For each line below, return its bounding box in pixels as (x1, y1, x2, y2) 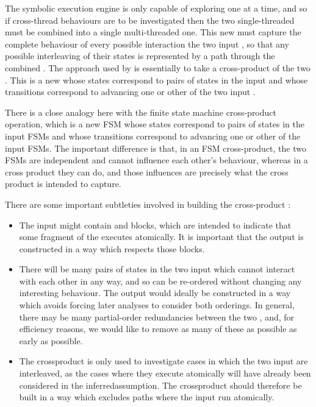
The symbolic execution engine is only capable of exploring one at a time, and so (5, 2, 307, 14)
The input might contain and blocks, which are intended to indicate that (19, 218, 292, 231)
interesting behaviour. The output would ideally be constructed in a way (19, 286, 291, 299)
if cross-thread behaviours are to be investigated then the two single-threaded (5, 13, 295, 26)
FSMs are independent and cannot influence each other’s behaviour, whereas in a (5, 154, 308, 166)
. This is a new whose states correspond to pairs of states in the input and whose (5, 73, 308, 86)
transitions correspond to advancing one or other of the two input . (5, 85, 256, 98)
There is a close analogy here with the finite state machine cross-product (5, 105, 276, 118)
